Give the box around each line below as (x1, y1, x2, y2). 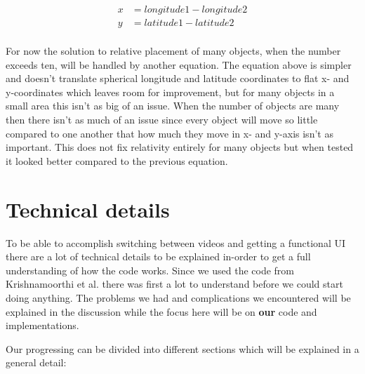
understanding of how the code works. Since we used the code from (6, 262, 294, 277)
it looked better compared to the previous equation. (6, 153, 228, 168)
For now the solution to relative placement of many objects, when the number (6, 44, 341, 58)
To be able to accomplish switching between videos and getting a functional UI (6, 235, 345, 250)
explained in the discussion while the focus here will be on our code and (6, 304, 317, 319)
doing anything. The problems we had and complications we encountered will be (6, 290, 351, 305)
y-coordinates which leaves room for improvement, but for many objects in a (6, 84, 335, 99)
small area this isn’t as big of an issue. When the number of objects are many (6, 98, 340, 113)
